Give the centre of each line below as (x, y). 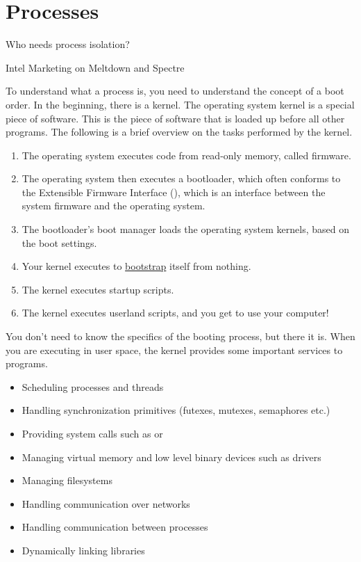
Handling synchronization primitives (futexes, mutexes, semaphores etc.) (176, 410)
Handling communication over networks (106, 503)
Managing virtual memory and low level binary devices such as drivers (171, 457)
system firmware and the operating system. (114, 206)
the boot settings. (59, 242)
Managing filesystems (67, 480)
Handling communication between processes (115, 527)
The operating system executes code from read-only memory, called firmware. (186, 155)
